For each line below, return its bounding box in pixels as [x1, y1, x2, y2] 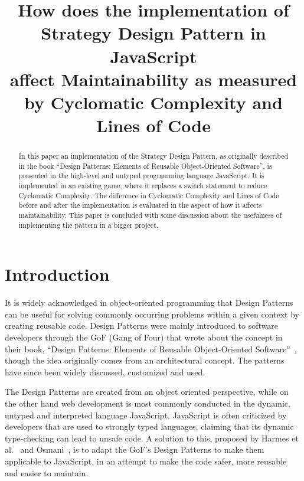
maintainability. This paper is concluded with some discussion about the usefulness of [18, 210, 282, 220]
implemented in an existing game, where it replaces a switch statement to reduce [18, 181, 267, 191]
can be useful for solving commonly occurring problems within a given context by [5, 307, 299, 320]
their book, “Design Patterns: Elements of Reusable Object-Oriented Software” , [5, 342, 297, 355]
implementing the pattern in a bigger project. [18, 220, 159, 230]
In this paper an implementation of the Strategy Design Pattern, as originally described [18, 151, 289, 161]
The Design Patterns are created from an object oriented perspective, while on [5, 385, 289, 398]
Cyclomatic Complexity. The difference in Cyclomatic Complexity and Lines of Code [18, 190, 279, 200]
